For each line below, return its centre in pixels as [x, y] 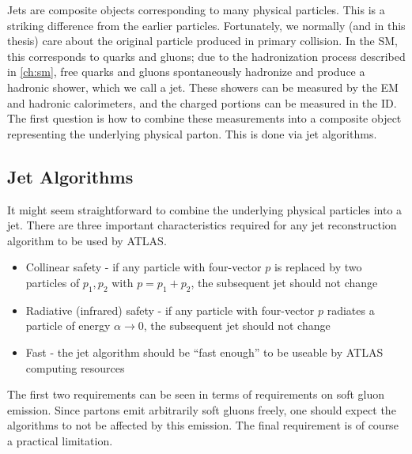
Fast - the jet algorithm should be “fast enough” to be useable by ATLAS [204, 352]
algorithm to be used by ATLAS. [87, 240]
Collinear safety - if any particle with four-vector [144, 267]
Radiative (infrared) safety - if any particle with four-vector [170, 310]
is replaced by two [318, 267]
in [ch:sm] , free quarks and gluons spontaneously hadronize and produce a [186, 72]
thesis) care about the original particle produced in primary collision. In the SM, [203, 41]
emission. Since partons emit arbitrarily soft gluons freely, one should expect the [202, 409]
